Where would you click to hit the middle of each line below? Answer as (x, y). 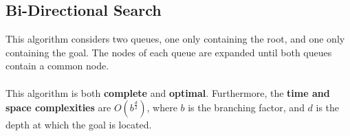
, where (162, 107)
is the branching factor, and (246, 107)
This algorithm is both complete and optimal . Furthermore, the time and (168, 92)
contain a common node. (57, 66)
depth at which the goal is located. (79, 125)
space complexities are (58, 107)
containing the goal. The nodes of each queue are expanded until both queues (169, 52)
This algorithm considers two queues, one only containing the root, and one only (175, 39)
